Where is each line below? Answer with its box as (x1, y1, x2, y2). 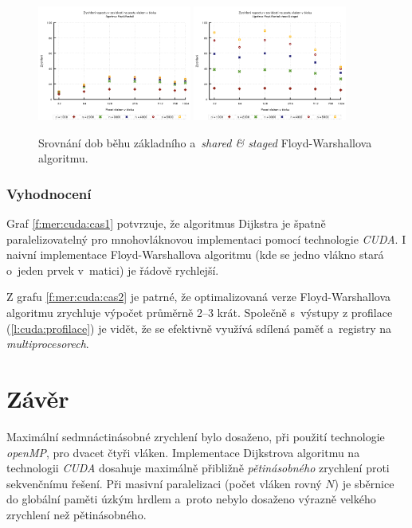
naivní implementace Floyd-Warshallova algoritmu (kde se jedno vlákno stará (6, 246, 384, 263)
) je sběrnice (334, 475, 394, 491)
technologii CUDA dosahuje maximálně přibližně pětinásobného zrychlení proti (6, 460, 390, 476)
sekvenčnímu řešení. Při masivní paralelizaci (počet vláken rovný (6, 475, 322, 491)
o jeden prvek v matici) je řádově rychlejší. (6, 261, 219, 278)
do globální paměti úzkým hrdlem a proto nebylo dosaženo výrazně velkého (6, 491, 376, 507)
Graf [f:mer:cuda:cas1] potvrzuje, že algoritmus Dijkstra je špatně (6, 215, 326, 232)
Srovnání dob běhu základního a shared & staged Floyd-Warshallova (38, 134, 372, 151)
